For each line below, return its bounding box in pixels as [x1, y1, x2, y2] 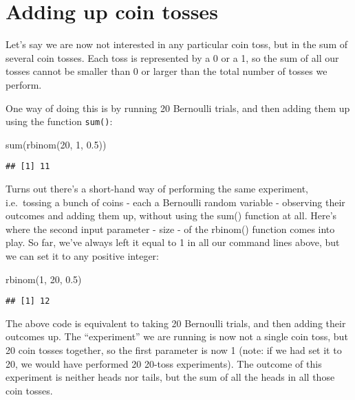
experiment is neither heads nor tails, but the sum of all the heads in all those [6, 370, 335, 384]
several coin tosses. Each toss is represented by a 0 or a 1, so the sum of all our [6, 50, 339, 65]
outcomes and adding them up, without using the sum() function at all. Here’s [6, 208, 337, 223]
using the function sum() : [6, 114, 113, 129]
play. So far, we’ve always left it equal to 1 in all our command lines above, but [6, 235, 340, 249]
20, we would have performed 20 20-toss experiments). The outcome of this [6, 356, 322, 370]
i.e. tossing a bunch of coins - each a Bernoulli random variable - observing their [6, 195, 345, 209]
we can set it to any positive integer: [6, 248, 159, 263]
